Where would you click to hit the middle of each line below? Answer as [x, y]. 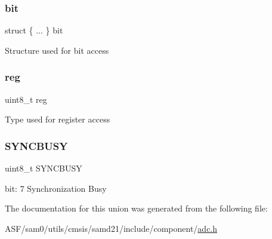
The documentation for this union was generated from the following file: [136, 208]
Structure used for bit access [57, 50]
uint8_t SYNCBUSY [44, 168]
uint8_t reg [26, 99]
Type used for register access [58, 119]
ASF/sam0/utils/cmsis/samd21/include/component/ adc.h [111, 228]
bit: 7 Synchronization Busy [56, 188]
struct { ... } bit [34, 30]
